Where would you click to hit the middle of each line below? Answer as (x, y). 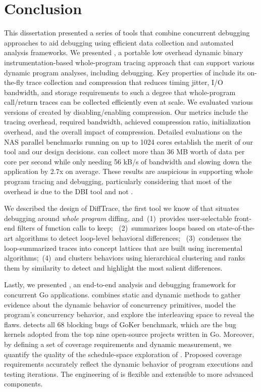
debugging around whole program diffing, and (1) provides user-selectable (118, 218)
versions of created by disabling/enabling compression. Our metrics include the (126, 112)
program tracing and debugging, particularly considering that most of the (118, 181)
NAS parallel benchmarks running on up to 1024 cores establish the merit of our (128, 141)
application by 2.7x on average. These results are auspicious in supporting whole (128, 171)
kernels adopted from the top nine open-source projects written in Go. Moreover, (129, 334)
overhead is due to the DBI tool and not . (69, 191)
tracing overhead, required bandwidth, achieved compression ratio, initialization (127, 122)
